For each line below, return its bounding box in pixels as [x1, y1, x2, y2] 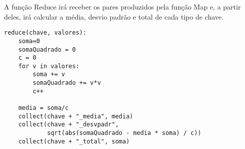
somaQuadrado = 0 [18, 46, 76, 53]
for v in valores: [18, 62, 80, 70]
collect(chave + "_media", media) [18, 112, 133, 120]
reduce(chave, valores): [4, 29, 87, 37]
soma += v [33, 71, 65, 78]
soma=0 [18, 37, 40, 45]
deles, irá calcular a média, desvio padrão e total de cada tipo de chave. [4, 11, 224, 22]
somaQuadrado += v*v [33, 79, 101, 87]
